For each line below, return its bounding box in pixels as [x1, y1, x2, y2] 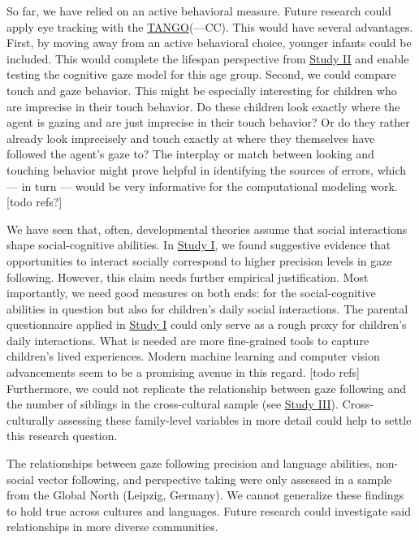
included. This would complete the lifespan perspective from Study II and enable [6, 50, 409, 67]
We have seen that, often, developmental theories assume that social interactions [6, 220, 408, 237]
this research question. [6, 427, 118, 444]
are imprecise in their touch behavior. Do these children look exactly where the [6, 97, 400, 114]
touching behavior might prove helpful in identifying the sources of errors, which [6, 161, 407, 178]
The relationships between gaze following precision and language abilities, [6, 455, 373, 472]
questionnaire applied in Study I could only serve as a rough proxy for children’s [6, 316, 407, 333]
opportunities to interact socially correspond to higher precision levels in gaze [6, 252, 392, 269]
